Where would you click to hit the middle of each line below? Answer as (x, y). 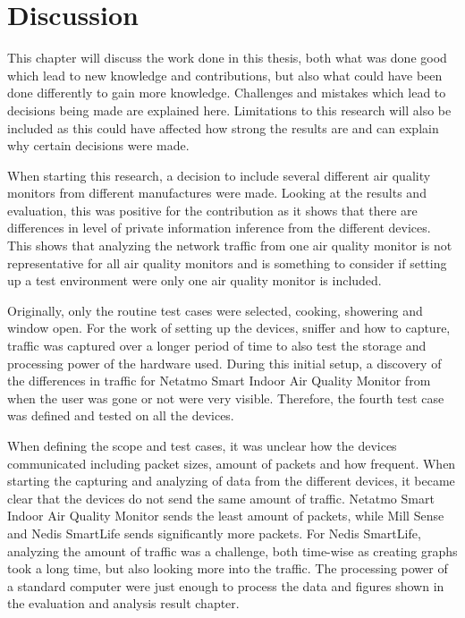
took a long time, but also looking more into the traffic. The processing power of (228, 568)
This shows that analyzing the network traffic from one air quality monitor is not (230, 246)
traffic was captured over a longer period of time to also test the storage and (217, 346)
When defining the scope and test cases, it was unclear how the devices (202, 445)
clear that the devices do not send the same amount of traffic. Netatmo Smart (221, 498)
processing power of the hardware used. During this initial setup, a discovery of (224, 363)
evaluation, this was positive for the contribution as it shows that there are (212, 210)
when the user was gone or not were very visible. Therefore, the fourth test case (226, 398)
